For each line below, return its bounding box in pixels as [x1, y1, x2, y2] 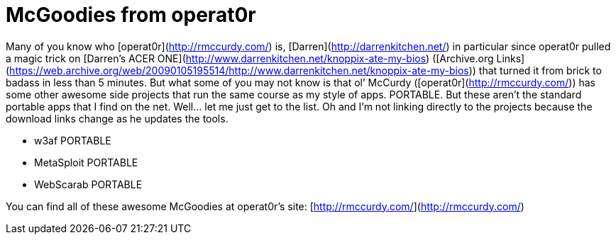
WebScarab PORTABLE [34, 178, 143, 190]
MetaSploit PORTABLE [34, 156, 138, 168]
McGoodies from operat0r [6, 3, 256, 27]
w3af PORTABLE [34, 134, 111, 147]
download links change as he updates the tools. [6, 112, 229, 125]
